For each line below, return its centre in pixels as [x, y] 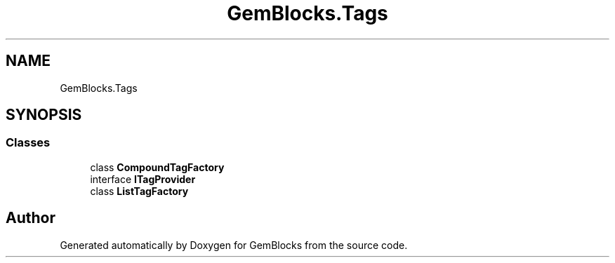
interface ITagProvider [143, 179]
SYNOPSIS [44, 115]
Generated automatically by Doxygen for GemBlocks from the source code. [234, 245]
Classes [28, 143]
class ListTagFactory [139, 191]
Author [31, 218]
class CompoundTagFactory [157, 167]
